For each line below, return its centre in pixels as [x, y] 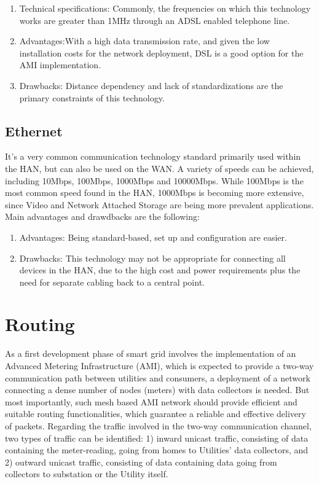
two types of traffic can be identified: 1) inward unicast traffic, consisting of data [157, 438]
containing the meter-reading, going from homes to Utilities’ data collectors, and [157, 450]
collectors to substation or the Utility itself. [87, 474]
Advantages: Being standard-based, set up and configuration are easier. [153, 237]
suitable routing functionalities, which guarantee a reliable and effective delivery [156, 414]
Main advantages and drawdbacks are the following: [102, 217]
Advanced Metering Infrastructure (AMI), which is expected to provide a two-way [159, 366]
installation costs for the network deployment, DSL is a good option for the [161, 53]
